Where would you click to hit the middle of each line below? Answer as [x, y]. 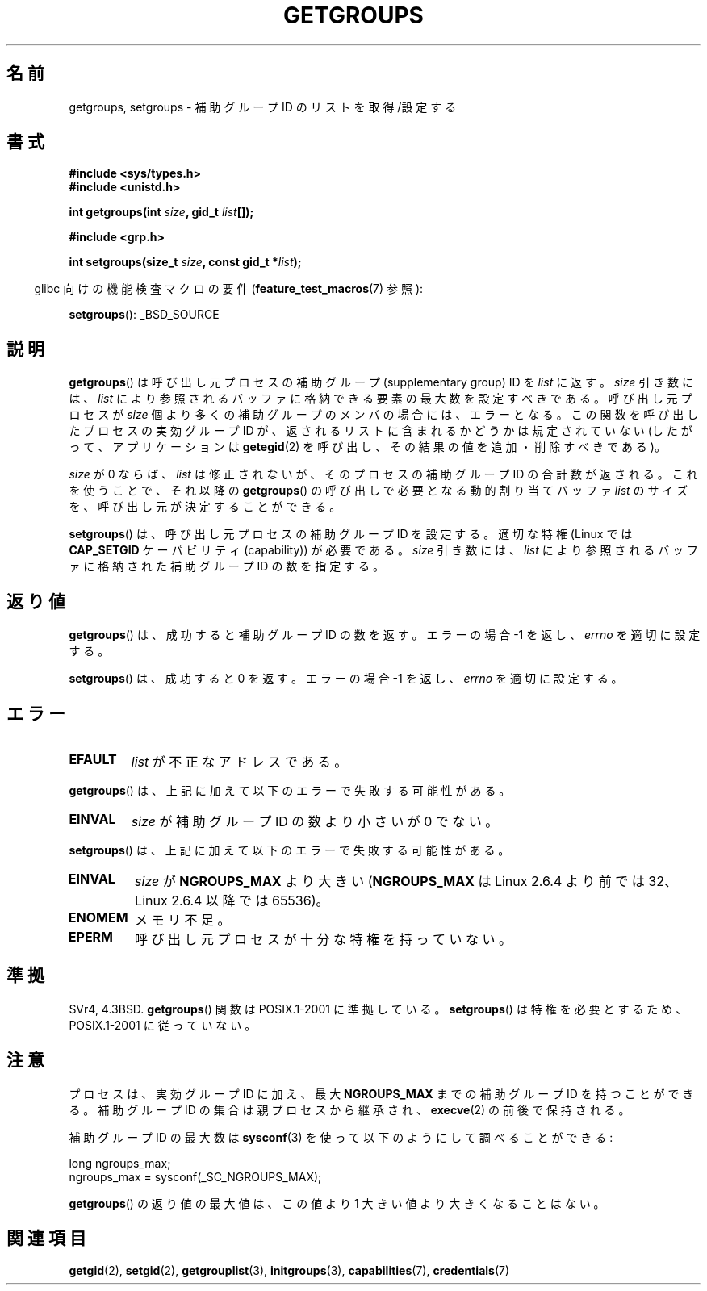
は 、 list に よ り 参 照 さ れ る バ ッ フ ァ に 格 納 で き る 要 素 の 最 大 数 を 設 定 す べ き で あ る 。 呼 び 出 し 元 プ [381, 399]
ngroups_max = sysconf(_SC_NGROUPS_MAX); [195, 1176]
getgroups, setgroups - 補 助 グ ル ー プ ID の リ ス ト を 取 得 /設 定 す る [263, 107]
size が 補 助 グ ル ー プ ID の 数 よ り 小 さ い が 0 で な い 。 [315, 821]
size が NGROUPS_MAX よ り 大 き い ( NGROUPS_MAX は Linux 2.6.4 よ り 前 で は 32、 [406, 881]
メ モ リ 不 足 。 [183, 919]
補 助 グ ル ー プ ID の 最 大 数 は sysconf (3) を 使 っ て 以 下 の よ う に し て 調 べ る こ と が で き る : [341, 1137]
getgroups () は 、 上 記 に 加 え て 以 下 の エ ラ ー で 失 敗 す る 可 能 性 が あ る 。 [290, 790]
